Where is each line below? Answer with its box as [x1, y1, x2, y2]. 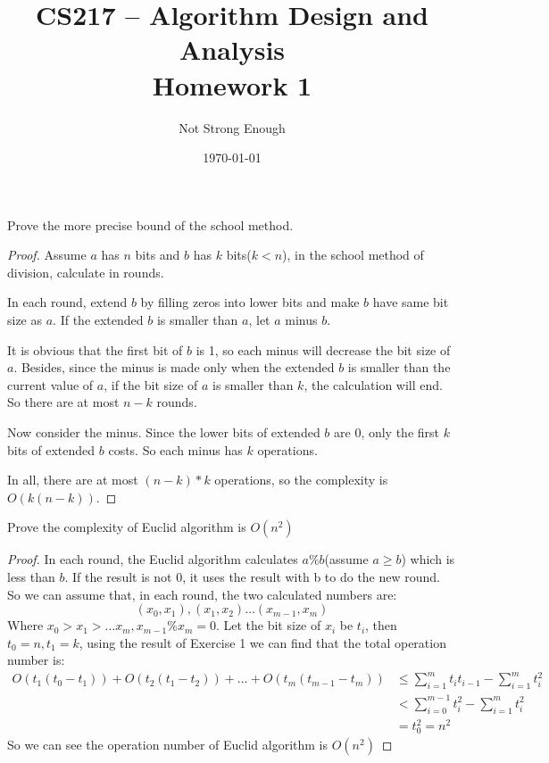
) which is [401, 550, 455, 568]
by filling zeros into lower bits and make [140, 293, 360, 311]
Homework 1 [152, 66, 312, 103]
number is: [7, 651, 65, 669]
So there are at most [7, 393, 120, 411]
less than [7, 568, 55, 585]
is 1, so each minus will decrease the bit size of [195, 340, 451, 359]
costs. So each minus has [108, 440, 243, 459]
